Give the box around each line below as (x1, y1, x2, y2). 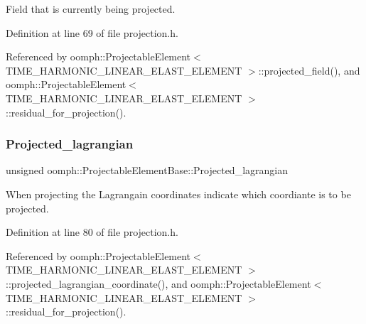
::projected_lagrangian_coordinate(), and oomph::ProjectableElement (6, 276, 311, 291)
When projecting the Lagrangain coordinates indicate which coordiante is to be (6, 186, 351, 201)
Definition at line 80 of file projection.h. (6, 225, 178, 239)
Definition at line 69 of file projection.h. (6, 25, 178, 40)
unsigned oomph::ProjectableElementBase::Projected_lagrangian (6, 163, 288, 178)
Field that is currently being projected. (6, 1, 176, 16)
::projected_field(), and (258, 63, 360, 77)
